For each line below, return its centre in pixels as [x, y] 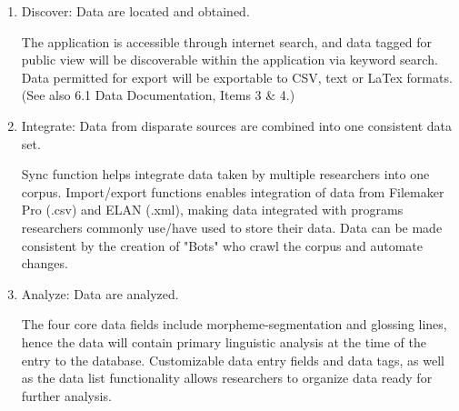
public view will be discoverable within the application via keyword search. [229, 60]
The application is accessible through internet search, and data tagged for [226, 41]
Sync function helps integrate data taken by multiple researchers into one [225, 174]
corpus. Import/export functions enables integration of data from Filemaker [233, 191]
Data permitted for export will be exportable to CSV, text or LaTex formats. [237, 77]
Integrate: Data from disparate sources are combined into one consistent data [237, 125]
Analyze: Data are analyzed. [100, 293]
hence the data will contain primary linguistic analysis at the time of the [224, 341]
